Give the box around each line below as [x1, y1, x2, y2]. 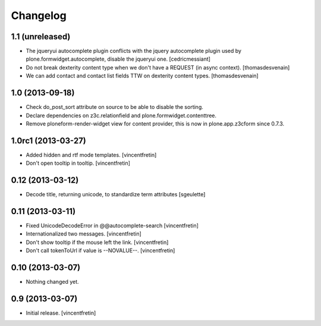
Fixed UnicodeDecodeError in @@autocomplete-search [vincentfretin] [26, 222, 199, 229]
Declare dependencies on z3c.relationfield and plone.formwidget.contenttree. [26, 112, 217, 119]
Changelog [11, 9, 67, 22]
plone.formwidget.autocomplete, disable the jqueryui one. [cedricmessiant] [26, 55, 211, 62]
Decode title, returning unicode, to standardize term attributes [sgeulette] [26, 191, 206, 198]
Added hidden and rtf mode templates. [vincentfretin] [26, 151, 157, 158]
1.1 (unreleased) [11, 32, 71, 42]
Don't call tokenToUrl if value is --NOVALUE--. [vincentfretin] [26, 247, 175, 254]
